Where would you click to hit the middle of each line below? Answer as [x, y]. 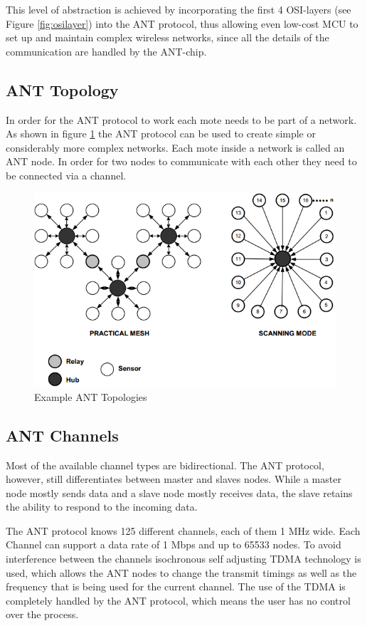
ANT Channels [62, 435]
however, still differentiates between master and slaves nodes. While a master [174, 479]
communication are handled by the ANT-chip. [106, 51]
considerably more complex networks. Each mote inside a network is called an [175, 147]
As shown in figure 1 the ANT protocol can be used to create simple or [161, 134]
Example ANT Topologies [91, 396]
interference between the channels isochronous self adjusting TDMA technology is [183, 559]
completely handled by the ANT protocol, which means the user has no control [178, 600]
